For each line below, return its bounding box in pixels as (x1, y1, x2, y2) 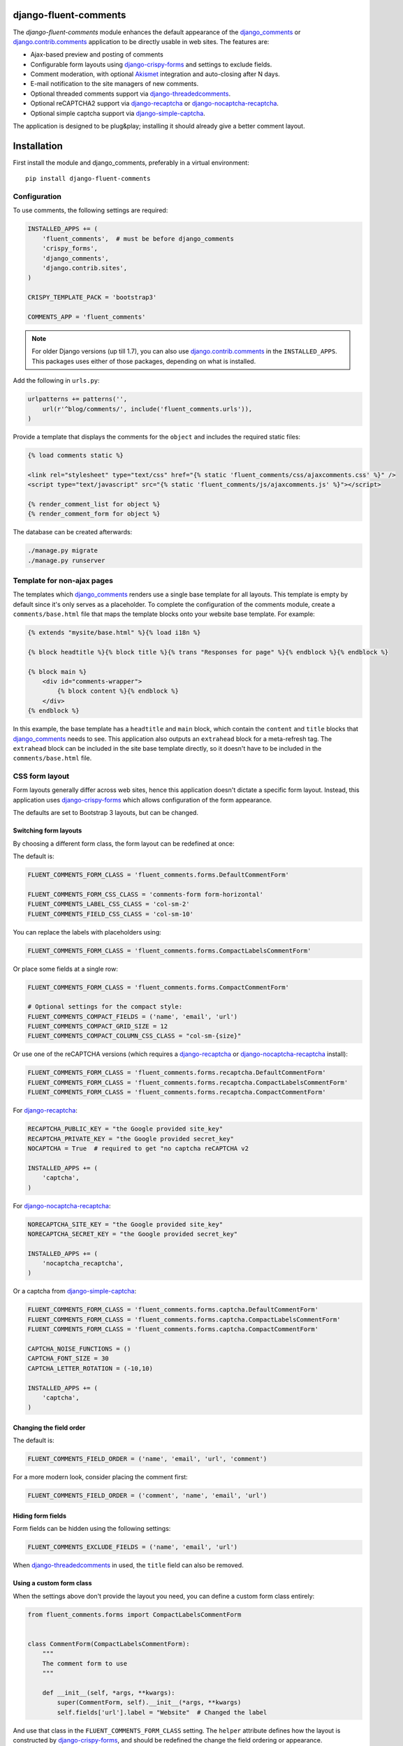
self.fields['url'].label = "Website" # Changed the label (57, 1708, 268, 1716)
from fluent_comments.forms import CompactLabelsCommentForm (27, 1611, 242, 1618)
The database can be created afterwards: (13, 528, 133, 536)
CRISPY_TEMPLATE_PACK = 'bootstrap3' (27, 293, 157, 302)
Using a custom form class (13, 1579, 92, 1587)
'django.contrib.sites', (42, 264, 128, 272)
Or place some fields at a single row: (13, 964, 118, 973)
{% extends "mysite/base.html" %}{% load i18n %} (27, 629, 201, 637)
